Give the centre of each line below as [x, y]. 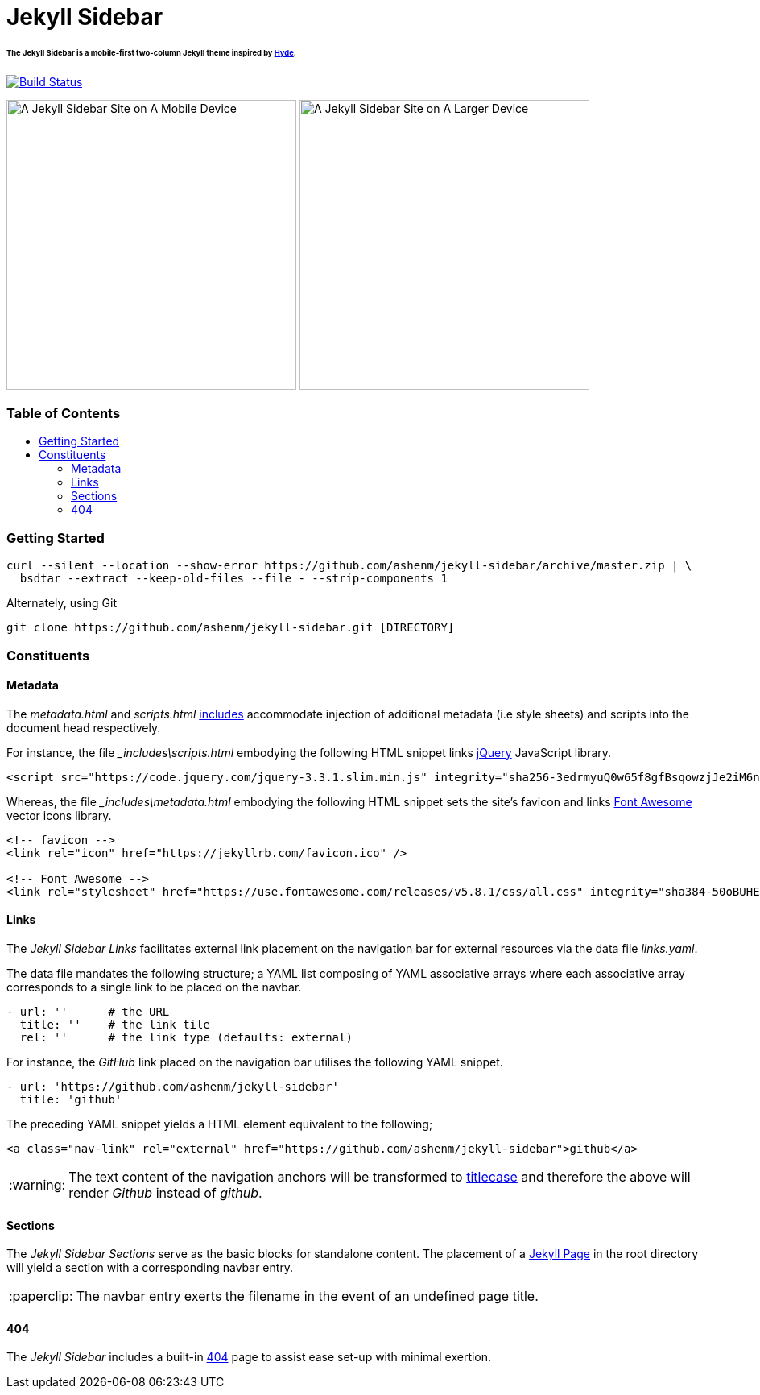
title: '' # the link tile [115, 1025]
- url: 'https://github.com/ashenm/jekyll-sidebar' [173, 1087]
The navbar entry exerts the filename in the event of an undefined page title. [307, 1296]
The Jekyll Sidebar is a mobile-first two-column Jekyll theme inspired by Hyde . [151, 52]
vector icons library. [59, 815]
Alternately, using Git [62, 603]
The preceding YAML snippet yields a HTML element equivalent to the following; [220, 1124]
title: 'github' [71, 1099]
